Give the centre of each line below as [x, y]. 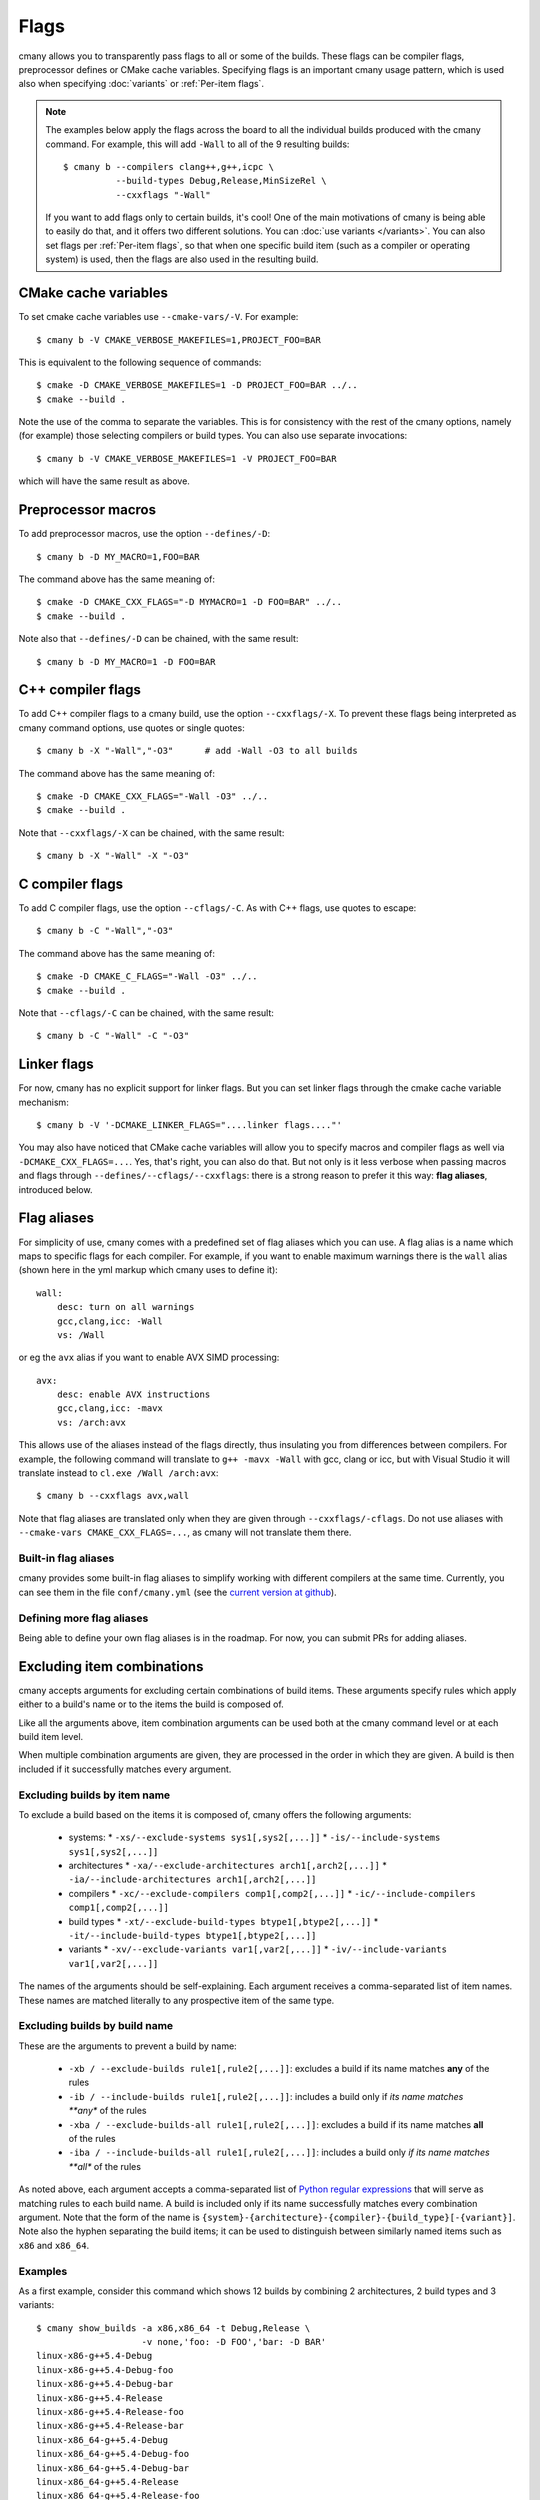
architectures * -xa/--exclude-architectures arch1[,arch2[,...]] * [227, 1866]
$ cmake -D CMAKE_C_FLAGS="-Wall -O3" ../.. [147, 976]
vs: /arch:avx [91, 1422]
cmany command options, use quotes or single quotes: [131, 727]
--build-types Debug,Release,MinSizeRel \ [221, 181]
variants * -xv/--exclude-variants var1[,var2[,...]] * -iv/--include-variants [257, 1949]
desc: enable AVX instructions [133, 1394]
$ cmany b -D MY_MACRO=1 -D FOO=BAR [126, 661]
